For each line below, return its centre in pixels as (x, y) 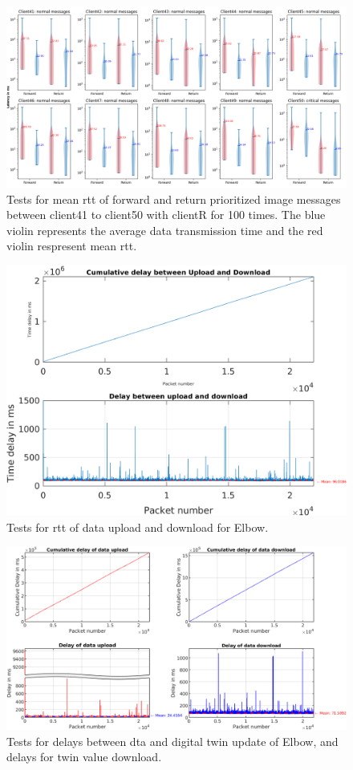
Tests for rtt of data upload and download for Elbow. (138, 527)
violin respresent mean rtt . (72, 246)
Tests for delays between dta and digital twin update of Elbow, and (172, 741)
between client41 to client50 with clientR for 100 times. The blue (166, 215)
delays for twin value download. (84, 757)
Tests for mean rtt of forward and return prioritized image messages (174, 199)
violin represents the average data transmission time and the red (165, 230)
